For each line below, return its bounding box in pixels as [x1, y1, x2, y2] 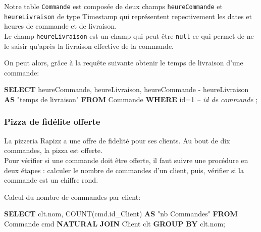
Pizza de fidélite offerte [4, 115, 100, 128]
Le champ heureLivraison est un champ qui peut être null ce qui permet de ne [4, 30, 254, 41]
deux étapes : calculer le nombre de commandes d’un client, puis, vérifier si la [4, 165, 244, 175]
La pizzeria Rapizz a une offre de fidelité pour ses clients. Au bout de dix [4, 135, 230, 145]
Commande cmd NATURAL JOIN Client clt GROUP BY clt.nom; [4, 218, 225, 228]
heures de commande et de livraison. [4, 21, 117, 31]
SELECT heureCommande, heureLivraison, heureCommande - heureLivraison [4, 84, 249, 95]
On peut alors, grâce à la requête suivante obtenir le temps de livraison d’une [4, 57, 243, 68]
